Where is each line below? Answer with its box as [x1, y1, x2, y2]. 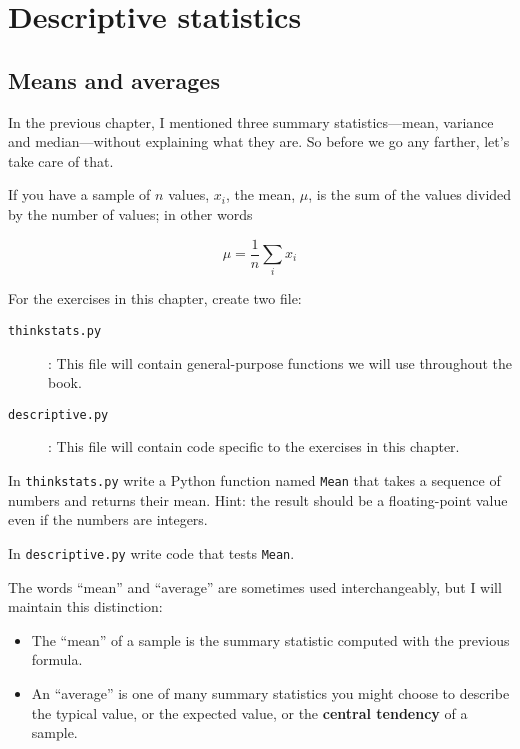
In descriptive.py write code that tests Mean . [8, 542, 295, 563]
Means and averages [8, 64, 220, 95]
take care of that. [8, 150, 114, 171]
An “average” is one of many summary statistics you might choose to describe [31, 682, 510, 703]
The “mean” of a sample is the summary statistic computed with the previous [31, 629, 510, 650]
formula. [31, 649, 83, 670]
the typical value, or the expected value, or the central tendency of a [31, 702, 468, 723]
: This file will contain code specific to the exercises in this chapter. [48, 436, 460, 457]
